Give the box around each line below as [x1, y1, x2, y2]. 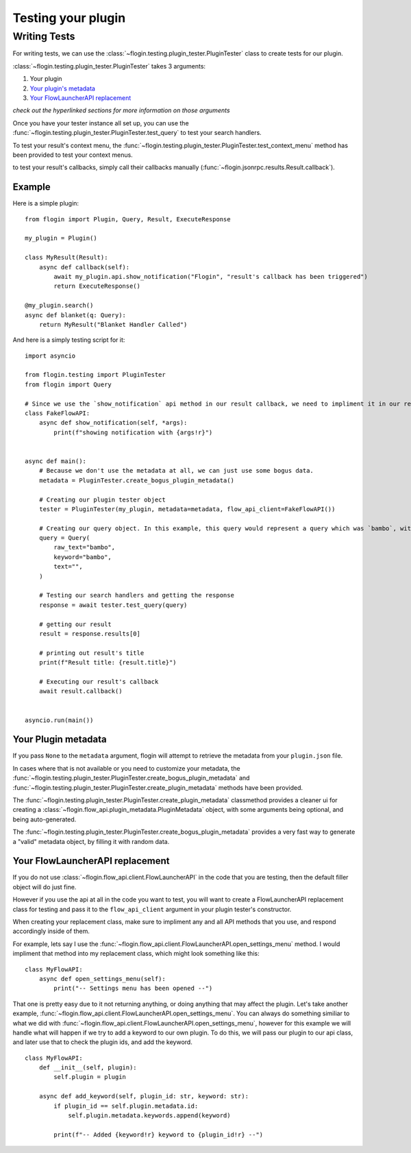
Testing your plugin [12, 10, 126, 25]
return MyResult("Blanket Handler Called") [38, 321, 188, 328]
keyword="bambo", [53, 553, 112, 561]
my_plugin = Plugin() [25, 234, 97, 243]
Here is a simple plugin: [12, 199, 79, 208]
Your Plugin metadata [12, 734, 107, 745]
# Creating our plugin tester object [38, 495, 166, 504]
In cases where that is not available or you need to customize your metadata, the [12, 764, 240, 772]
